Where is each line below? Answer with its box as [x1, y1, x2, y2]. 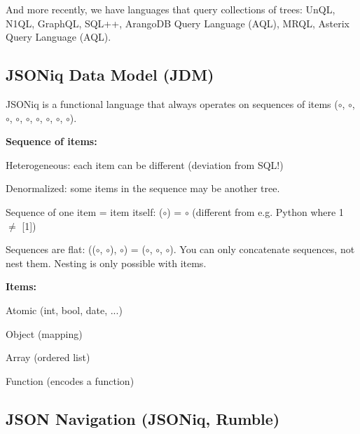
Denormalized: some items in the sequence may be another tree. [6, 181, 280, 196]
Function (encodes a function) [6, 373, 134, 388]
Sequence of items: [6, 134, 97, 149]
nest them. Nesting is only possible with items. [6, 255, 207, 270]
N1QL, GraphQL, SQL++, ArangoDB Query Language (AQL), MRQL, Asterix [6, 15, 349, 30]
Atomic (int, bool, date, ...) [6, 302, 123, 317]
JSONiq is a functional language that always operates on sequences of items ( [6, 96, 338, 111]
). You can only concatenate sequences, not [169, 242, 355, 257]
